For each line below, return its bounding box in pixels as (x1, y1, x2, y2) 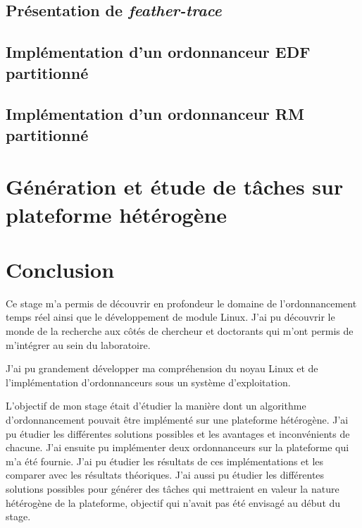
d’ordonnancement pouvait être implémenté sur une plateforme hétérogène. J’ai (6, 412, 349, 426)
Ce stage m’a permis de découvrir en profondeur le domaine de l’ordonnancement (6, 295, 357, 310)
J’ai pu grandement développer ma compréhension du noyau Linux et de (6, 361, 318, 376)
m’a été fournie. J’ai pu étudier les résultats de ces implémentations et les (6, 453, 324, 468)
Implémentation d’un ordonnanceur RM (6, 103, 304, 125)
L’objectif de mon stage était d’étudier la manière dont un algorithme (6, 398, 306, 413)
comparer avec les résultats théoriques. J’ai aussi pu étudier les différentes (6, 467, 325, 482)
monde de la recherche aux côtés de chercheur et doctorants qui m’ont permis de (6, 324, 354, 338)
